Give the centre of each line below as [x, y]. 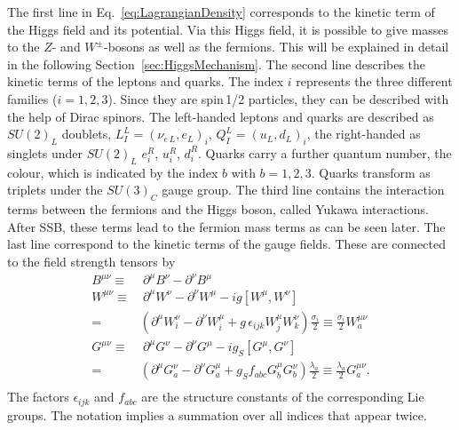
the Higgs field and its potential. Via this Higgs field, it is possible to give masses [228, 29]
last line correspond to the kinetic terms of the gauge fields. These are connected [226, 244]
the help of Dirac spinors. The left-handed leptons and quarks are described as [221, 116]
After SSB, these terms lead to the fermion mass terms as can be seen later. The [226, 226]
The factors [38, 397]
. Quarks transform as [371, 172]
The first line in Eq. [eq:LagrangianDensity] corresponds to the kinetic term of [221, 12]
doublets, [87, 134]
